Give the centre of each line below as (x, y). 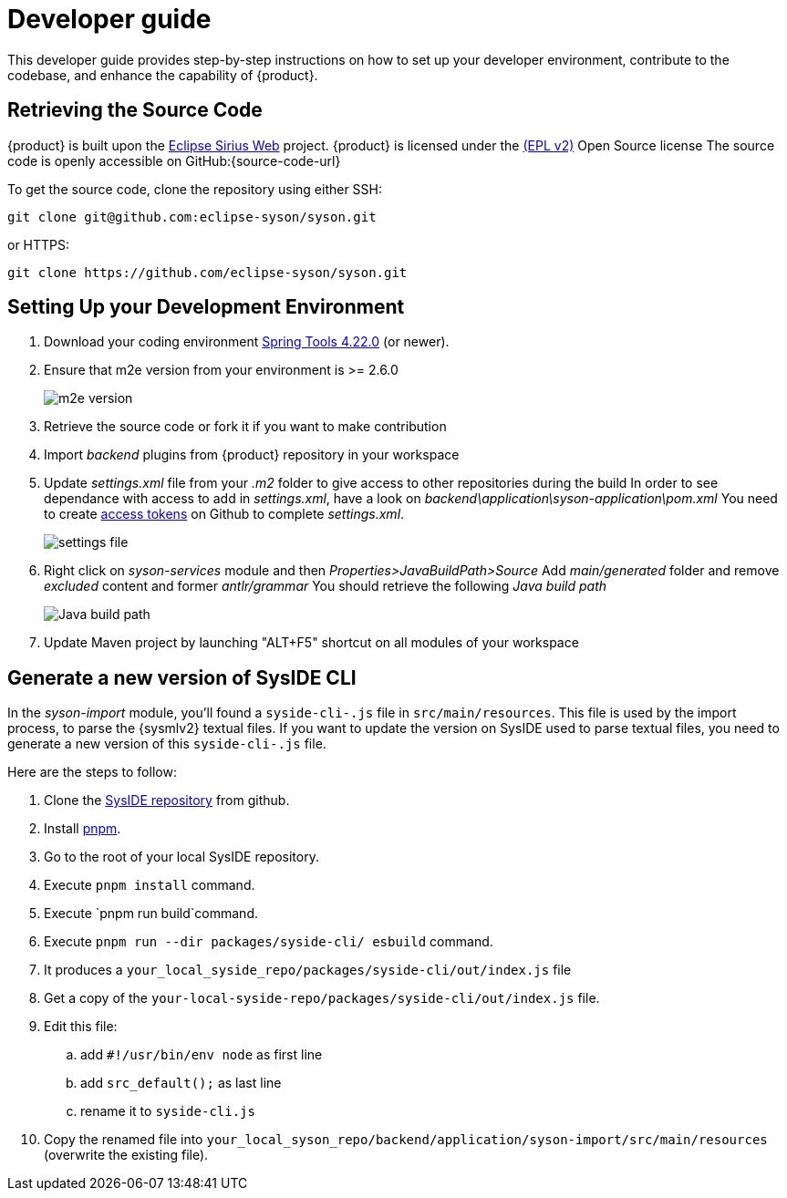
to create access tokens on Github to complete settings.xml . (224, 514)
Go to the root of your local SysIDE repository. (181, 857)
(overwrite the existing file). (126, 1155)
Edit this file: (81, 1027)
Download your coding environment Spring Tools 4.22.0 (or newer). (247, 342)
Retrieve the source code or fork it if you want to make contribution (245, 427)
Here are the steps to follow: (92, 772)
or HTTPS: (39, 244)
